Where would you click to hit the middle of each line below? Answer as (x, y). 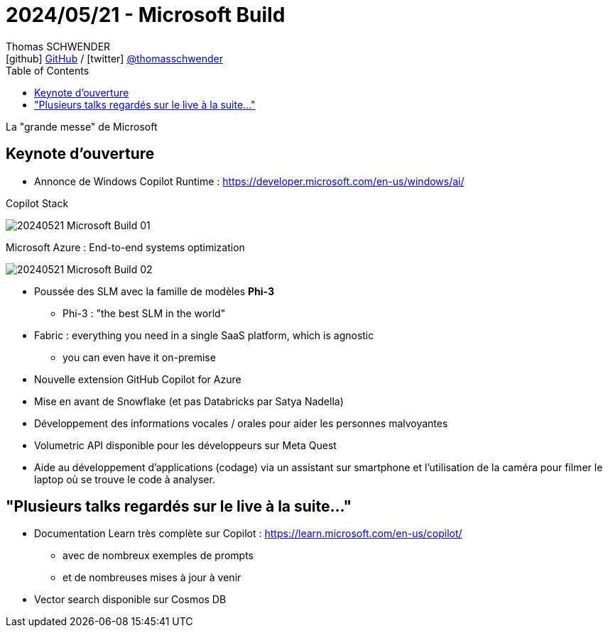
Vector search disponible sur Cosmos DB (130, 600)
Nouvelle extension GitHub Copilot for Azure (138, 379)
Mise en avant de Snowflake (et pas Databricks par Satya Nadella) (189, 401)
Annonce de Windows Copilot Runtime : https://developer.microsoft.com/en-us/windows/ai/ (249, 181)
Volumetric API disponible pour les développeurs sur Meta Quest (185, 445)
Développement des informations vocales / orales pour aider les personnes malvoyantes (241, 423)
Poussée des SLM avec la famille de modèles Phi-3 (154, 291)
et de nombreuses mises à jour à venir (152, 578)
